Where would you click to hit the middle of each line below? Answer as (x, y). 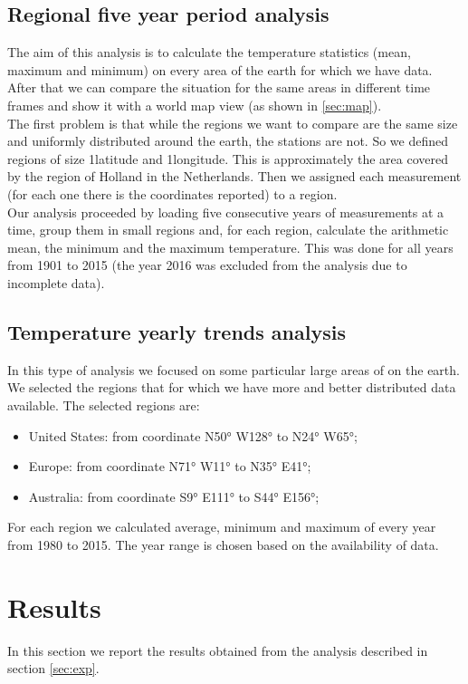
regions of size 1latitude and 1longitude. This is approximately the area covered (228, 158)
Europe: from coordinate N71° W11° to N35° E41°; (170, 466)
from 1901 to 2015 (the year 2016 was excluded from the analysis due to (207, 265)
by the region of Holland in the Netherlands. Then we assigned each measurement (234, 176)
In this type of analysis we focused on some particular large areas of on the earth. (234, 369)
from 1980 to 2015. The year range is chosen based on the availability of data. (223, 544)
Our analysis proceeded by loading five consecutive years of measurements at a (226, 212)
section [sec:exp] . (53, 668)
